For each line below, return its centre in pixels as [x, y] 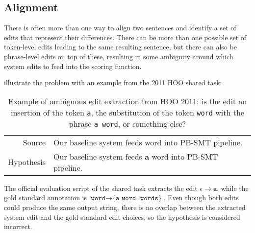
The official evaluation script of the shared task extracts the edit [101, 188]
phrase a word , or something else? [127, 123]
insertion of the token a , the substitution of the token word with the [127, 112]
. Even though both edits [201, 198]
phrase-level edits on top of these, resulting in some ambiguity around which [119, 56]
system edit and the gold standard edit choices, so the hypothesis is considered [122, 217]
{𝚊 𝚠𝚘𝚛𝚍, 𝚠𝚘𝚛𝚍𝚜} [137, 198]
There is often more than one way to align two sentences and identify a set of [120, 28]
